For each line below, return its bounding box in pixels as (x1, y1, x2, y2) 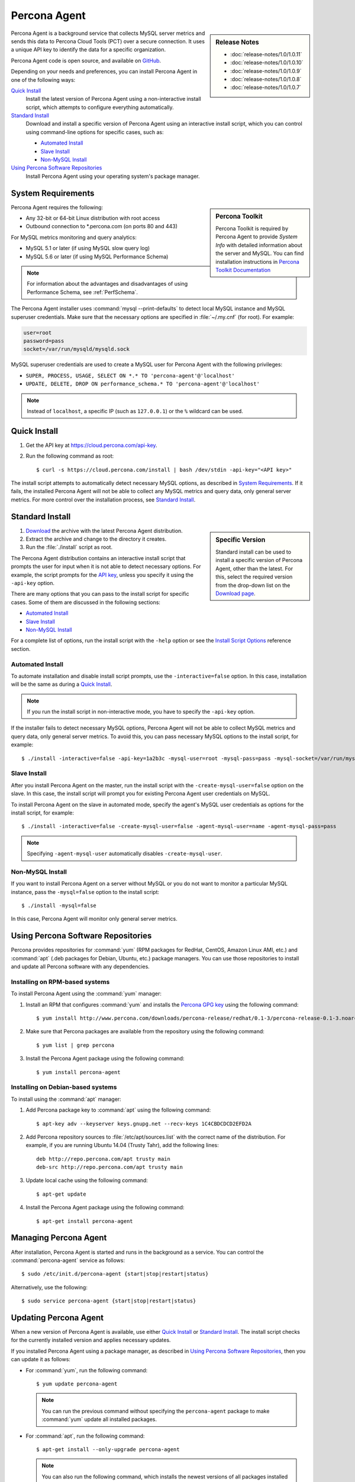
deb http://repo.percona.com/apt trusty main (36, 1155, 171, 1162)
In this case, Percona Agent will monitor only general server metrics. (11, 915, 177, 922)
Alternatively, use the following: (11, 1283, 88, 1291)
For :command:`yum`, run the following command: (25, 1366, 148, 1374)
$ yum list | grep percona (36, 1042, 115, 1049)
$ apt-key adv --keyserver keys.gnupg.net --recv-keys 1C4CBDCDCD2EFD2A (36, 1120, 251, 1127)
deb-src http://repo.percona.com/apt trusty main (36, 1164, 183, 1171)
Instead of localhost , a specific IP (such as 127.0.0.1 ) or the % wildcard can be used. (27, 407, 244, 414)
